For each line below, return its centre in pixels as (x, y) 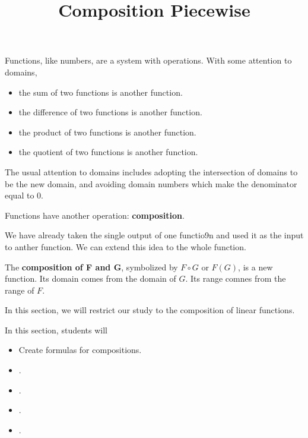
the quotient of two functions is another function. (108, 152)
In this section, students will (56, 330)
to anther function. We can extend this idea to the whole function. (126, 246)
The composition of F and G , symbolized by (91, 267)
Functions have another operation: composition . (95, 215)
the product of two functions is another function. (107, 132)
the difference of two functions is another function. (110, 112)
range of (20, 290)
